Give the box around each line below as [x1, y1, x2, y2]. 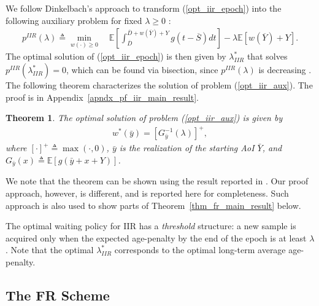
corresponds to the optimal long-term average [114, 243, 286, 256]
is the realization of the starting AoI [119, 141, 255, 154]
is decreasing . [258, 63, 312, 76]
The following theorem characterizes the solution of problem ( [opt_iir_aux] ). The [6, 79, 313, 92]
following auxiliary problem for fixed [6, 14, 142, 26]
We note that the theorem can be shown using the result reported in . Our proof [6, 175, 309, 187]
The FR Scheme [6, 285, 110, 304]
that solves [247, 50, 288, 63]
